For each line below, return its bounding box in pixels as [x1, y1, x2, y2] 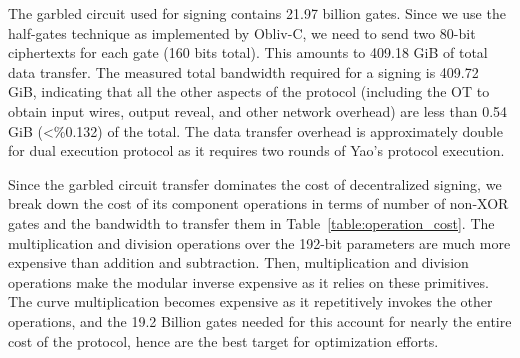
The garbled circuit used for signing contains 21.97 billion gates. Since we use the [8, 3, 506, 23]
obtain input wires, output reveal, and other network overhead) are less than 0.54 [8, 100, 508, 121]
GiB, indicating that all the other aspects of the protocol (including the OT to [8, 81, 490, 102]
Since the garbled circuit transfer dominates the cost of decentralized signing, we [8, 173, 502, 194]
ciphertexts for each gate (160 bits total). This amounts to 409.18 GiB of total [8, 42, 488, 63]
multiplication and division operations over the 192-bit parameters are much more [8, 232, 511, 253]
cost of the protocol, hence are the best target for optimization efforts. [8, 330, 439, 351]
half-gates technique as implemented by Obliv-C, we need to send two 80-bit [8, 22, 476, 43]
